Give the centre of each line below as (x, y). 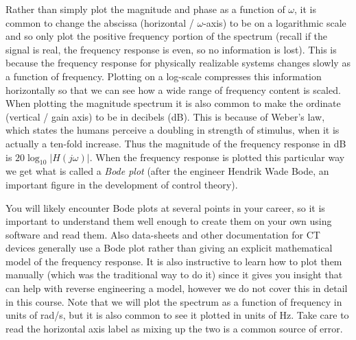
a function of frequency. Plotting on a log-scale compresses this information (164, 76)
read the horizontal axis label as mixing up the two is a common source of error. (174, 328)
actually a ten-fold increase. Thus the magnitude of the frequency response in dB (176, 143)
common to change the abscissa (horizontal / (100, 22)
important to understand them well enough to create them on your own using (169, 221)
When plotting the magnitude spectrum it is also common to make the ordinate (173, 103)
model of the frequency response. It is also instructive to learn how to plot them (174, 261)
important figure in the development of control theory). (122, 184)
